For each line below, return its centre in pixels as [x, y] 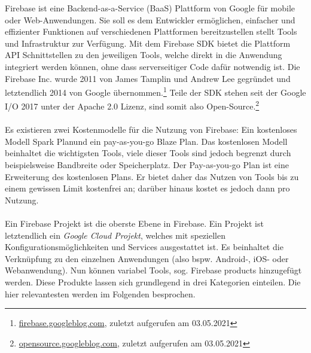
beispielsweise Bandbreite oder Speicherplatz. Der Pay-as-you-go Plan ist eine [147, 165]
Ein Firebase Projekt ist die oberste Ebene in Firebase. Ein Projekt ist [134, 223]
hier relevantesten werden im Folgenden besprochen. [100, 293]
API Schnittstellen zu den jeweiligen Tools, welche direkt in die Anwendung [144, 55]
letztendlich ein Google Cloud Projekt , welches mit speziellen [115, 235]
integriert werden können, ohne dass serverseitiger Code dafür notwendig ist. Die [153, 66]
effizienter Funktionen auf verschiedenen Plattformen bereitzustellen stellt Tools [151, 31]
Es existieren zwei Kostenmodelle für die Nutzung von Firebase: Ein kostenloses [151, 130]
